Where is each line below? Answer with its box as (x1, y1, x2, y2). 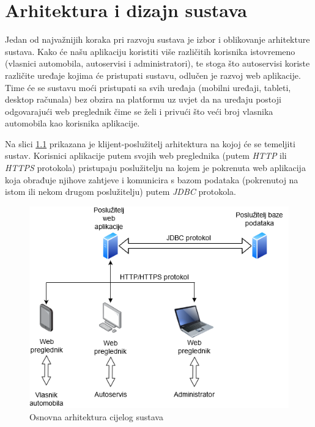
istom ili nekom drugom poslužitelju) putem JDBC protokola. (5, 185, 236, 198)
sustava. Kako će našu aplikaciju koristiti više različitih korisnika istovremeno (5, 45, 295, 57)
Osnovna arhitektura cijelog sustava (29, 410, 163, 423)
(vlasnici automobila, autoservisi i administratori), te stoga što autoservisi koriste (5, 57, 310, 70)
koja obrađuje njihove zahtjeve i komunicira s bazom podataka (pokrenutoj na (5, 173, 298, 186)
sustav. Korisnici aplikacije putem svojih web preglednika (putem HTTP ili (5, 149, 287, 162)
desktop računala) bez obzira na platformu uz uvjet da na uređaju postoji (5, 93, 281, 106)
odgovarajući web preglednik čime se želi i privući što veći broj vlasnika (5, 104, 273, 117)
